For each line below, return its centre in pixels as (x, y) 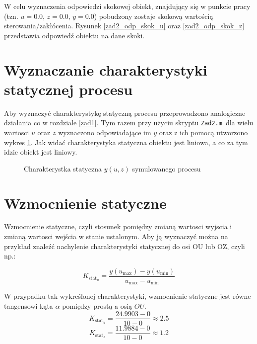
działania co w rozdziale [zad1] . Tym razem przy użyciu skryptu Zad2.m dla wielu (129, 123)
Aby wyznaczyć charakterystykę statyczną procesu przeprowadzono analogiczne (125, 113)
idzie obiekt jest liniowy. (41, 152)
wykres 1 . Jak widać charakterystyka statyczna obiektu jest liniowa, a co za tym (126, 142)
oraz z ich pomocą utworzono (203, 132)
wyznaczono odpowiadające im (105, 132)
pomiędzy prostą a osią (97, 305)
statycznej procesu (68, 89)
